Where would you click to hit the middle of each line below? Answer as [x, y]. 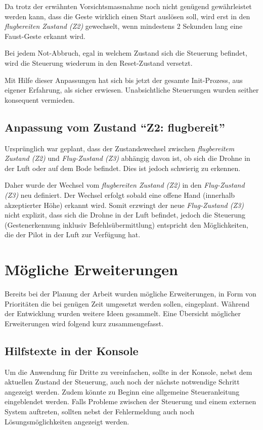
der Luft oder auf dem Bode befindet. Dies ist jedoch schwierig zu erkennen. [123, 168]
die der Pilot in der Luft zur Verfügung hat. [73, 234]
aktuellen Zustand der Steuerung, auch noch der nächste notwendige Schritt [122, 382]
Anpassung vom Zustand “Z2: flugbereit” [115, 127]
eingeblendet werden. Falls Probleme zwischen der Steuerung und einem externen [130, 401]
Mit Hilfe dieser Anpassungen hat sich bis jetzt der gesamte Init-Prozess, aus [124, 80]
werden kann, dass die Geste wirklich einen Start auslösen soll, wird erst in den [127, 16]
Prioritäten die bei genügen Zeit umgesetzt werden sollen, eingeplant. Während [127, 303]
